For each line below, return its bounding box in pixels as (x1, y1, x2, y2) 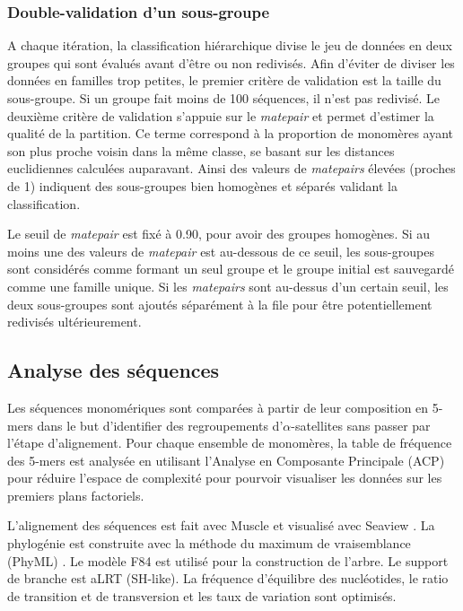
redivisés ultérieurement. (7, 312, 142, 331)
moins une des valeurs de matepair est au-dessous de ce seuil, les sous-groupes (7, 241, 434, 260)
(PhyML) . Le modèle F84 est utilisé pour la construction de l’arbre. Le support (7, 551, 449, 570)
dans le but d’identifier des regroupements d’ (37, 415, 284, 434)
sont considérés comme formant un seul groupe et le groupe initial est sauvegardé (7, 259, 455, 278)
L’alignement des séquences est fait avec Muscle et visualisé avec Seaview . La (7, 516, 435, 535)
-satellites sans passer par (291, 415, 431, 434)
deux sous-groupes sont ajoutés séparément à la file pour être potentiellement (7, 294, 432, 313)
